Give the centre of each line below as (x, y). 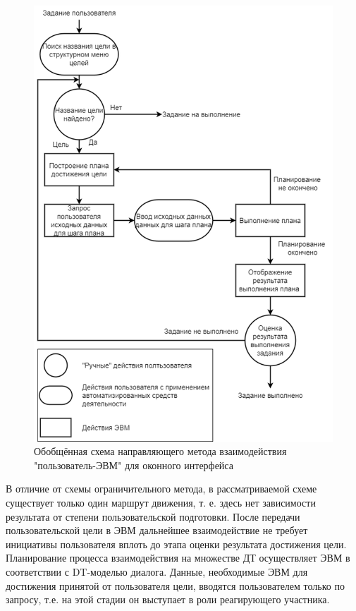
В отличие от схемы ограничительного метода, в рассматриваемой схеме (161, 489)
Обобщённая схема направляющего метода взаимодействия (160, 451)
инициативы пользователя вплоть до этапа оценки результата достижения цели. (176, 544)
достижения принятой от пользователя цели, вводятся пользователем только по (175, 585)
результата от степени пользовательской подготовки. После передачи (153, 516)
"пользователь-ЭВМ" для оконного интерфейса (134, 465)
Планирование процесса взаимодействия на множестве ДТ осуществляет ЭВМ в (178, 558)
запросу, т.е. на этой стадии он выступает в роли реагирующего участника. (168, 599)
